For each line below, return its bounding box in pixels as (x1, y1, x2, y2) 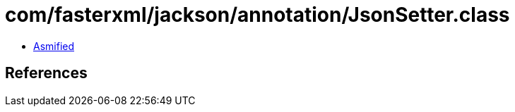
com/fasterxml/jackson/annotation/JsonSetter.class (5, 3, 510, 27)
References (5, 64, 88, 82)
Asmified (33, 39, 75, 52)
